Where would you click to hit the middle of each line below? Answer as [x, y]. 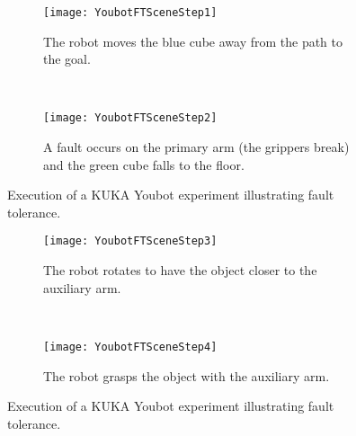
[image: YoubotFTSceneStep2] [130, 118]
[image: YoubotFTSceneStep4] [130, 347]
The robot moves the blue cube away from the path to [193, 41]
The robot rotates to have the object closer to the [180, 270]
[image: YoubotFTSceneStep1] [130, 13]
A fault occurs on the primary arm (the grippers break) [196, 147]
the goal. [67, 59]
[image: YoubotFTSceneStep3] [130, 241]
